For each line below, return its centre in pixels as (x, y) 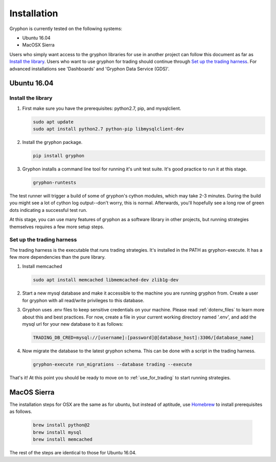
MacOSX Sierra (38, 45)
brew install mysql (57, 432)
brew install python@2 (61, 425)
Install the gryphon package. (52, 142)
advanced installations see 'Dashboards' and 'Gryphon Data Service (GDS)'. (89, 68)
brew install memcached (63, 439)
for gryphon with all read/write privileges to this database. (83, 300)
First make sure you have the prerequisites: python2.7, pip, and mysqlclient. (102, 108)
